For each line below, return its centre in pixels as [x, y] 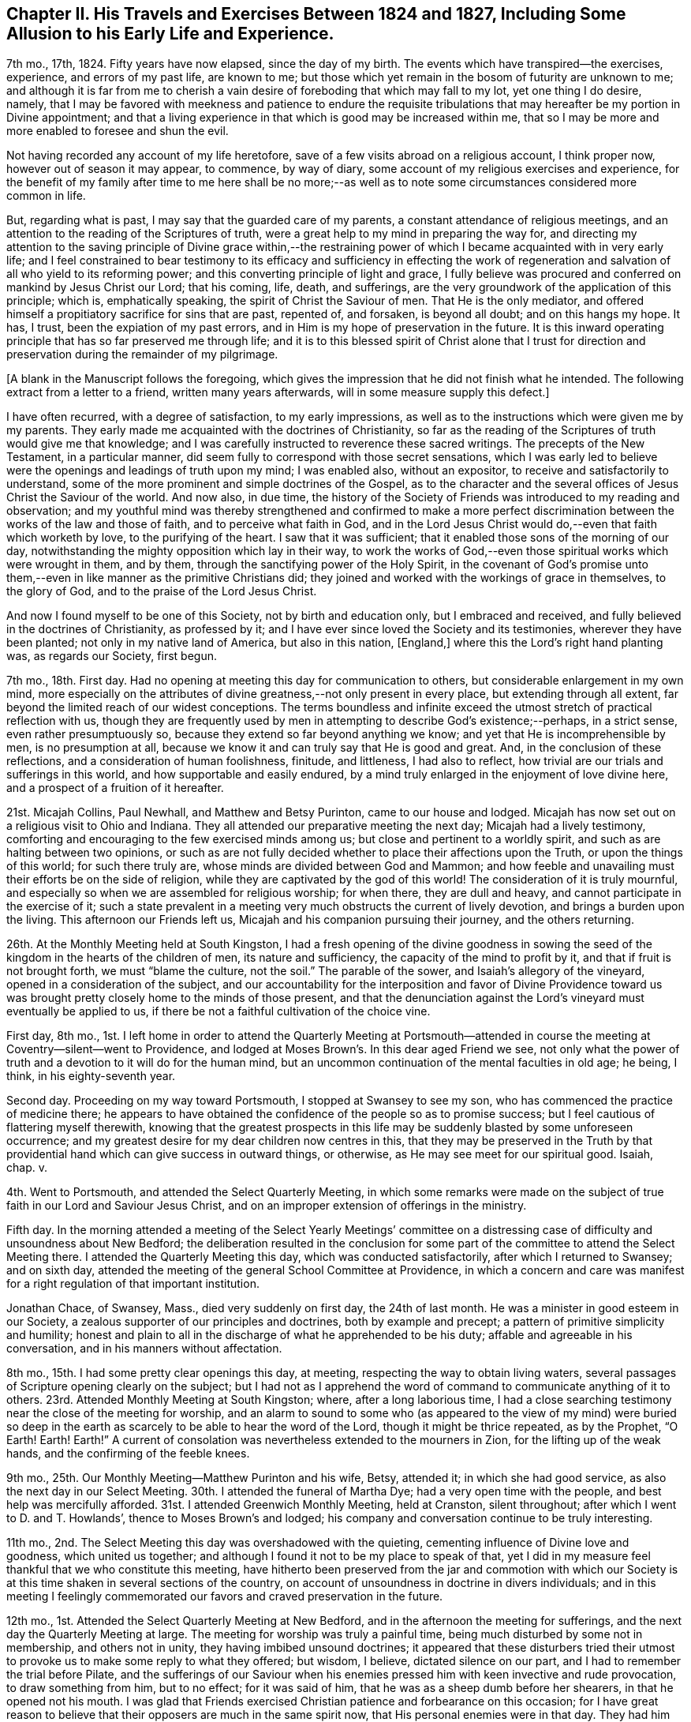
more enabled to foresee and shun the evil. [118, 131]
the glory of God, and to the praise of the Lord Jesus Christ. [162, 591]
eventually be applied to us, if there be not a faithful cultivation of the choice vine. [219, 1011]
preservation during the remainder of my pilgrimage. [142, 355]
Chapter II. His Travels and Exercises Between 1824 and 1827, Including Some [316, 14]
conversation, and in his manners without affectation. [144, 1349]
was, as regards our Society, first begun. [112, 656]
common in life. [46, 196]
